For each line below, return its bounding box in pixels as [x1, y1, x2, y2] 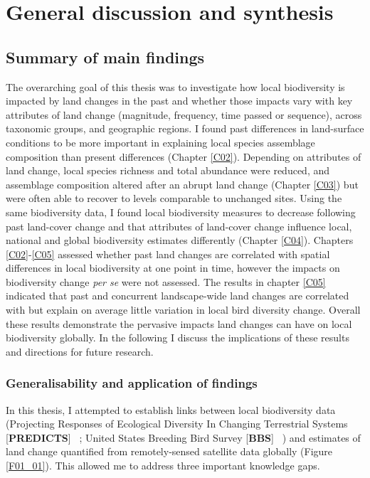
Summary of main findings [6, 46, 205, 68]
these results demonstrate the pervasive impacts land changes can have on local [6, 316, 352, 331]
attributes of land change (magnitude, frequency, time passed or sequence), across [6, 107, 362, 122]
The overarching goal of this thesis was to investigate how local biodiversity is [6, 79, 345, 94]
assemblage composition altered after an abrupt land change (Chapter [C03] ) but [6, 176, 359, 191]
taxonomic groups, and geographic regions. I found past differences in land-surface [6, 121, 364, 136]
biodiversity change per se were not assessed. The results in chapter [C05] [6, 274, 326, 289]
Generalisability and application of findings [6, 374, 258, 392]
